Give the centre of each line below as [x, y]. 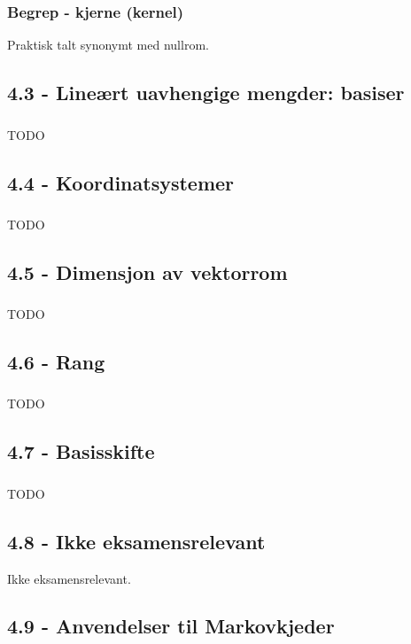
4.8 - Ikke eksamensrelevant [136, 541]
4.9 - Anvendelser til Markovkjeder [171, 626]
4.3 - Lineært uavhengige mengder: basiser [206, 93]
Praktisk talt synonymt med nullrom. [108, 45]
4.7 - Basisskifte [81, 451]
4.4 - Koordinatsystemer [121, 182]
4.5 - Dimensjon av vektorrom [147, 272]
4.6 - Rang [56, 362]
